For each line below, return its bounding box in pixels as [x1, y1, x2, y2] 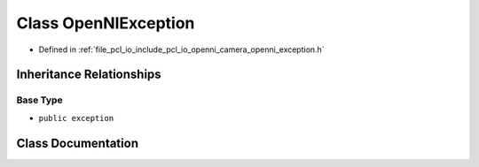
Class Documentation [16, 135, 139, 150]
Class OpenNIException [16, 13, 195, 33]
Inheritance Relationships [16, 67, 161, 82]
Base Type [16, 94, 63, 106]
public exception [38, 113, 114, 123]
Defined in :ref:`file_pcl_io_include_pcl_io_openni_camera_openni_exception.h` [38, 44, 325, 55]
